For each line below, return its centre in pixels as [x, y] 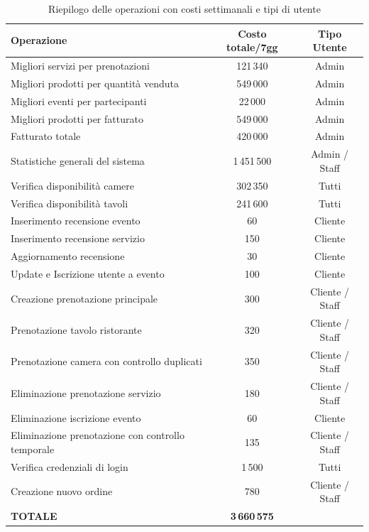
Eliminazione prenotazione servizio [86, 392]
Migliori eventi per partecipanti [79, 101]
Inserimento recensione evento [76, 221]
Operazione [39, 40]
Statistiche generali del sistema [78, 161]
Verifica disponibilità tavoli [70, 203]
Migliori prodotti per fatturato [77, 118]
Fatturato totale [46, 136]
